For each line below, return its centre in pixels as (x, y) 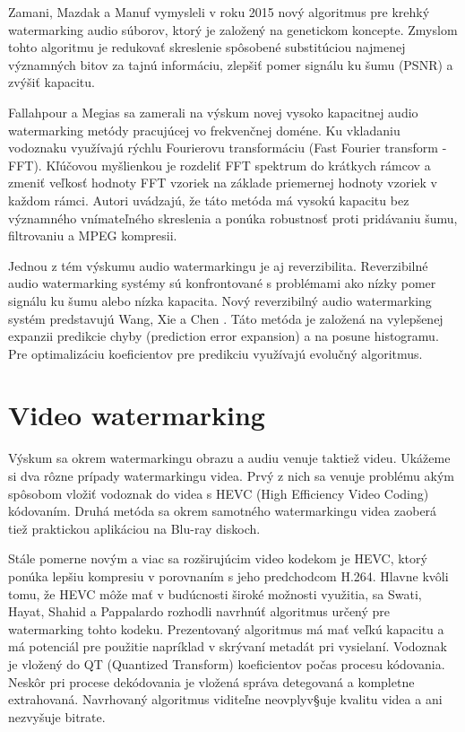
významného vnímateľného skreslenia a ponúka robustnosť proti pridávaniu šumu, (233, 218)
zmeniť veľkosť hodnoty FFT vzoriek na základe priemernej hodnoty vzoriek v (223, 183)
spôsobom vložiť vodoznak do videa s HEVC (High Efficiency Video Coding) (219, 493)
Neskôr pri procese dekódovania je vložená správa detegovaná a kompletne (211, 681)
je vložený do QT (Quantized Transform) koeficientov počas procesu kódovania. (227, 663)
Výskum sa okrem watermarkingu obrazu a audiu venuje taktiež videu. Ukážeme (229, 458)
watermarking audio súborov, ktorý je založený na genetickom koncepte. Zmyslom (233, 29)
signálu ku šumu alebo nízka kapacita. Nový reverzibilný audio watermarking (220, 300)
